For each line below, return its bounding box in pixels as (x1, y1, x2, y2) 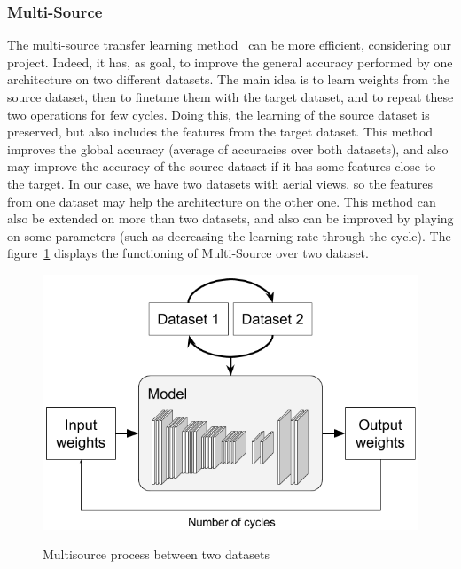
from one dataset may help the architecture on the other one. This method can (7, 191, 436, 210)
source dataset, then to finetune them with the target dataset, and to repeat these (7, 88, 454, 105)
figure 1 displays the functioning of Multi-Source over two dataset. (7, 244, 369, 262)
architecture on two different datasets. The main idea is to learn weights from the (7, 70, 449, 89)
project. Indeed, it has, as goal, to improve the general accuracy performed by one (7, 52, 453, 71)
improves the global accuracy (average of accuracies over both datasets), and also (7, 139, 449, 158)
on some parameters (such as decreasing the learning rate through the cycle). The (7, 226, 451, 245)
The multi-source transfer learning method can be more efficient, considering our (7, 35, 451, 54)
